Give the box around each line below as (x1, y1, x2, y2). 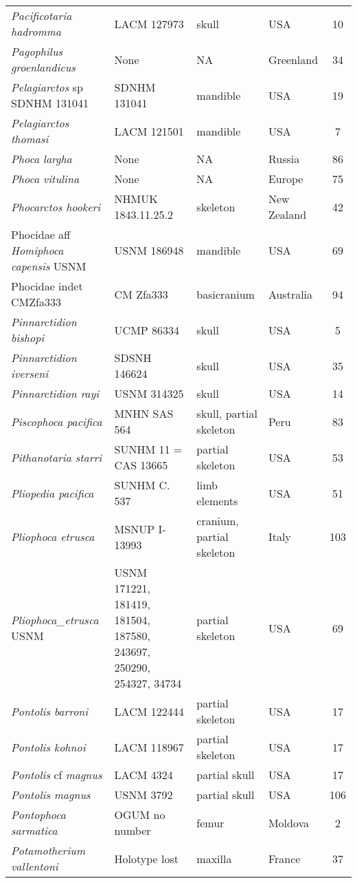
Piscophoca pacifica (11, 413, 102, 429)
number (114, 822, 151, 838)
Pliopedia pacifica (11, 485, 94, 501)
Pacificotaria (11, 8, 72, 23)
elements (196, 493, 238, 509)
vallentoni (11, 858, 58, 874)
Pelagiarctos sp (11, 79, 83, 95)
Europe (268, 171, 303, 187)
